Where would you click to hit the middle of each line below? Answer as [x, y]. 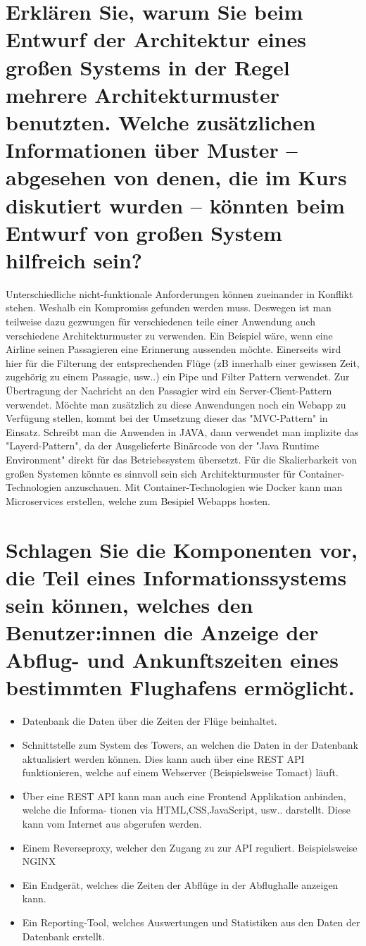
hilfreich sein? [74, 260]
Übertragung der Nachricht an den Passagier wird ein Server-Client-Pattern [169, 390]
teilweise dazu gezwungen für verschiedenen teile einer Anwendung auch [161, 321]
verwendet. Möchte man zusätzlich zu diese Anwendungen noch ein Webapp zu [176, 404]
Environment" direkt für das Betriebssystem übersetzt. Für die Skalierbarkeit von [182, 459]
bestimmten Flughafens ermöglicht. [180, 687]
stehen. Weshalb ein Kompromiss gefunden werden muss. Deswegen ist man [169, 307]
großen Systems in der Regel [148, 67]
